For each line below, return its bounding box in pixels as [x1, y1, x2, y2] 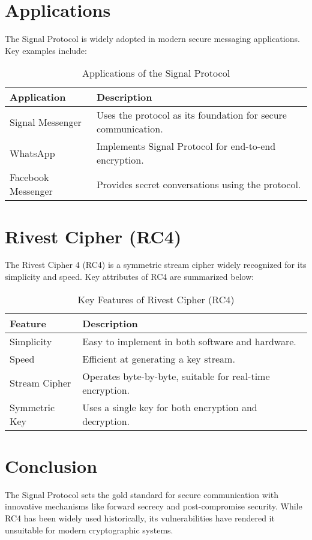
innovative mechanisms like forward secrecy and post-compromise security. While [5, 500, 302, 512]
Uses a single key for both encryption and [82, 400, 257, 414]
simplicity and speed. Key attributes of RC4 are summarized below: [5, 270, 254, 283]
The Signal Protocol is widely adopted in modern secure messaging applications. [5, 32, 300, 45]
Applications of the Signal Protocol [82, 66, 230, 80]
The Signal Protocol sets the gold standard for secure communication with [5, 488, 279, 500]
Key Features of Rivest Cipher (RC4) [77, 292, 235, 306]
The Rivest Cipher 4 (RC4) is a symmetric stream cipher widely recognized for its [5, 258, 307, 271]
